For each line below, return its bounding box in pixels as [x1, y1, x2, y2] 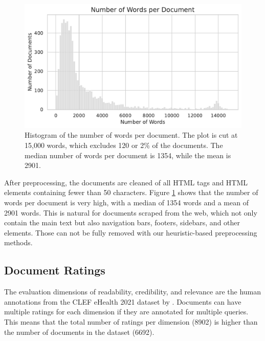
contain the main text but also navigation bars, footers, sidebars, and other [4, 217, 240, 228]
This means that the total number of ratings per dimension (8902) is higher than [4, 316, 258, 327]
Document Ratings [4, 262, 105, 278]
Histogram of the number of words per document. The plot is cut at [25, 130, 238, 140]
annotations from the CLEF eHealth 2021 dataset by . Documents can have [4, 296, 241, 307]
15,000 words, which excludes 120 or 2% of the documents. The [25, 140, 223, 150]
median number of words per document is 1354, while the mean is [25, 150, 231, 160]
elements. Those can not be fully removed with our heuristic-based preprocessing [4, 227, 257, 238]
